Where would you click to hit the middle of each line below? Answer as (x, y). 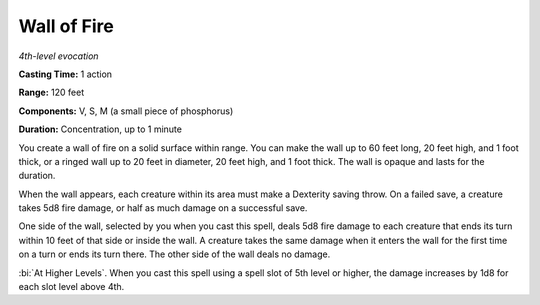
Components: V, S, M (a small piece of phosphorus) (126, 111)
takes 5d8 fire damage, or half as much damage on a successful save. (163, 208)
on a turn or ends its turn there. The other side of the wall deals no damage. (174, 254)
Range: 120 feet (51, 92)
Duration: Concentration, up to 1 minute (100, 129)
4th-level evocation (58, 56)
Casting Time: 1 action (65, 74)
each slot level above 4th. (71, 287)
